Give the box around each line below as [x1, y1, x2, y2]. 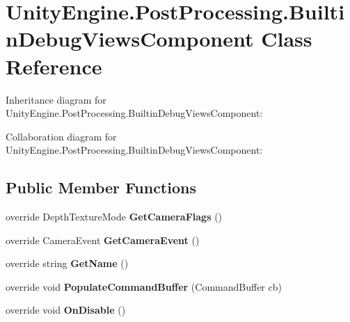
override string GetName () [6, 256, 129, 271]
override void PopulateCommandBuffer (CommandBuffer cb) [6, 279, 282, 293]
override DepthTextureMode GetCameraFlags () [6, 209, 223, 224]
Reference [6, 51, 102, 80]
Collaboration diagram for [6, 129, 117, 143]
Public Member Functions [6, 177, 196, 198]
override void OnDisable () [6, 303, 126, 317]
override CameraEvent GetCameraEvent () [6, 232, 200, 247]
